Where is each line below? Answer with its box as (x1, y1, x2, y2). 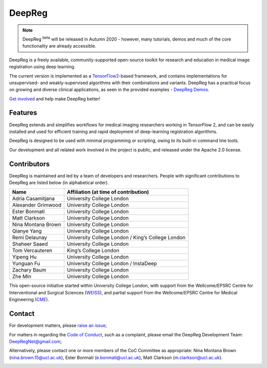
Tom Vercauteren (12, 247, 52, 254)
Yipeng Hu (12, 254, 37, 261)
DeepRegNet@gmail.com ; (9, 338, 62, 344)
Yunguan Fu (12, 260, 41, 267)
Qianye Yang (12, 228, 42, 234)
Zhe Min (12, 273, 32, 280)
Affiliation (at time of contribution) (67, 188, 149, 195)
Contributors (9, 160, 50, 168)
